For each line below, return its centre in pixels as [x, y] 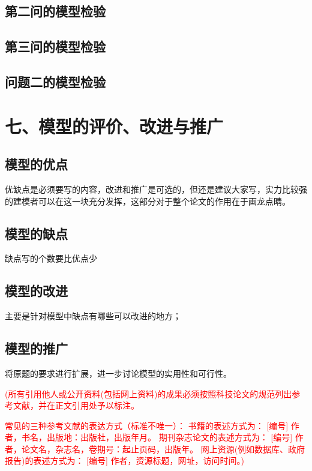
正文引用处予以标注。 [97, 405]
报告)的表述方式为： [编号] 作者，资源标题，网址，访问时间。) [124, 460]
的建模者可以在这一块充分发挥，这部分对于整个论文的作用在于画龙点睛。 [148, 201]
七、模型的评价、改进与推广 [114, 126]
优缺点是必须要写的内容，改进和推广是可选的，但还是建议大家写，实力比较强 [156, 189]
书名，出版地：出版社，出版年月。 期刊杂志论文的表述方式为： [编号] [157, 437]
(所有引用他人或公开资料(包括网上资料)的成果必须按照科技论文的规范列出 [148, 393]
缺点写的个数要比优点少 [51, 258]
